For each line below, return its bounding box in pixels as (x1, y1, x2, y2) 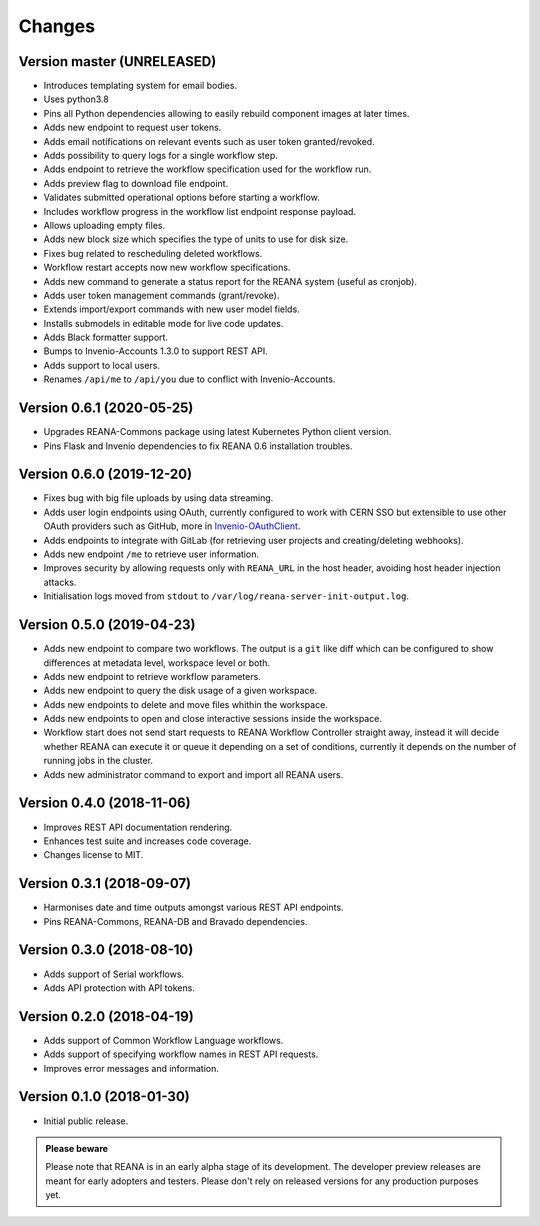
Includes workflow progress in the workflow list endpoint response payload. (43, 205, 357, 217)
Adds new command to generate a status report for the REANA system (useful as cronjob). (43, 275, 417, 287)
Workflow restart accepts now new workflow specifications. (43, 261, 291, 274)
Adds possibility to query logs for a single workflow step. (43, 150, 279, 162)
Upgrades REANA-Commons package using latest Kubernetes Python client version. (43, 426, 392, 438)
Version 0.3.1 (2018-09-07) (18, 875, 192, 892)
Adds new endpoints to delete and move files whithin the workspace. (43, 698, 329, 710)
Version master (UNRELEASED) (18, 53, 217, 70)
